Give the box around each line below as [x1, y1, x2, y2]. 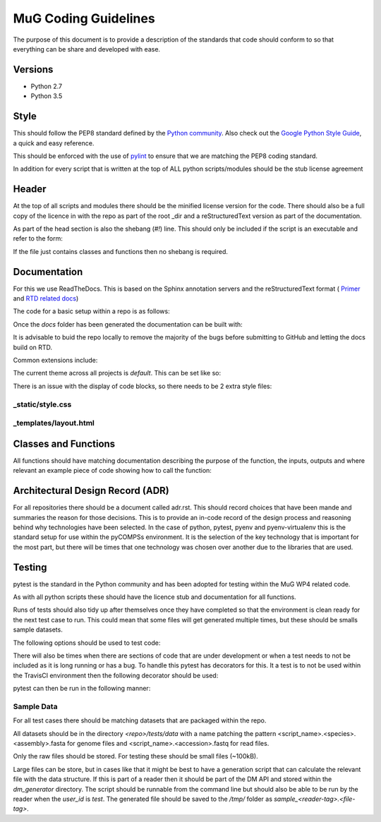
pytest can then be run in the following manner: [13, 684, 151, 693]
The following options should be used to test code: [13, 639, 161, 647]
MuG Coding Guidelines [13, 11, 155, 26]
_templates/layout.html [13, 418, 95, 428]
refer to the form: [13, 234, 64, 243]
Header [13, 183, 47, 195]
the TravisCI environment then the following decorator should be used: [13, 671, 219, 679]
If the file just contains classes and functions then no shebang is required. [13, 247, 229, 255]
